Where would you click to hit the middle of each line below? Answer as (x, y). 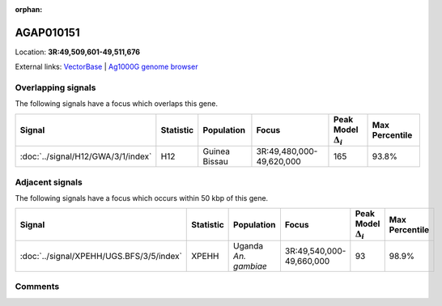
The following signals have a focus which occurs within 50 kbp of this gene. (142, 198)
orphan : (29, 9)
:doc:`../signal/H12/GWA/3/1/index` (86, 156)
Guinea (217, 151)
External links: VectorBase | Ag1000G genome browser (106, 67)
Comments (37, 287)
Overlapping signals (55, 87)
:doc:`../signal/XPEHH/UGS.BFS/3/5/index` (101, 256)
